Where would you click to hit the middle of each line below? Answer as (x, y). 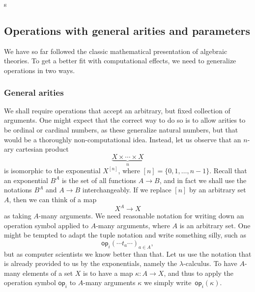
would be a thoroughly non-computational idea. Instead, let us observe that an (123, 139)
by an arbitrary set (218, 190)
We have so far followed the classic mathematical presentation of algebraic (116, 51)
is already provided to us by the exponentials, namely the (91, 263)
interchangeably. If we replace (127, 190)
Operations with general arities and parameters (127, 30)
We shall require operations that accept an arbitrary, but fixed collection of (117, 110)
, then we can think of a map (53, 199)
